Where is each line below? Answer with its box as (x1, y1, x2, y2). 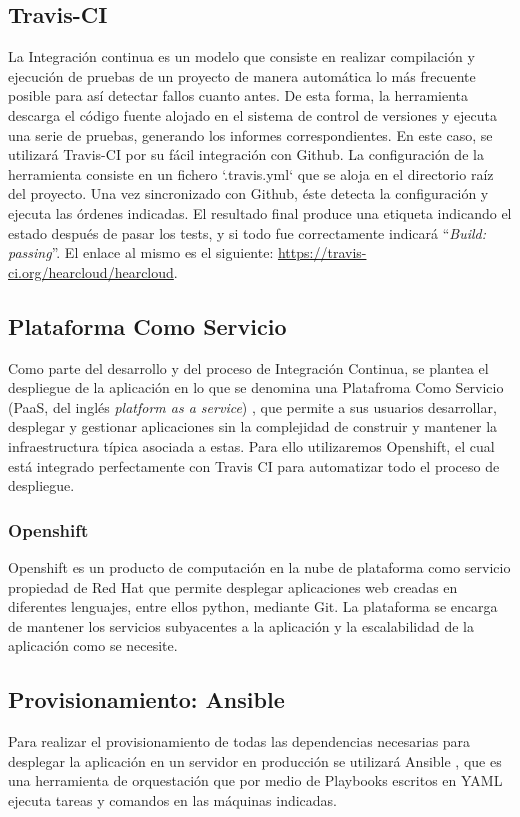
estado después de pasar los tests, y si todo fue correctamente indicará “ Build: (8, 222, 487, 243)
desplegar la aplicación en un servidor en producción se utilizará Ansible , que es (8, 750, 502, 771)
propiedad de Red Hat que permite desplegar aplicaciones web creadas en (8, 576, 458, 597)
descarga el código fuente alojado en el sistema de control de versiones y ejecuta (8, 104, 497, 125)
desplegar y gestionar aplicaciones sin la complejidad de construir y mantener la (8, 416, 498, 437)
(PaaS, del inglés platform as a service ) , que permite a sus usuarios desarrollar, (8, 396, 497, 417)
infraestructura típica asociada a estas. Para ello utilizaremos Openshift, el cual (8, 435, 495, 456)
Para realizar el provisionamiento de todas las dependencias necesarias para (8, 731, 471, 752)
